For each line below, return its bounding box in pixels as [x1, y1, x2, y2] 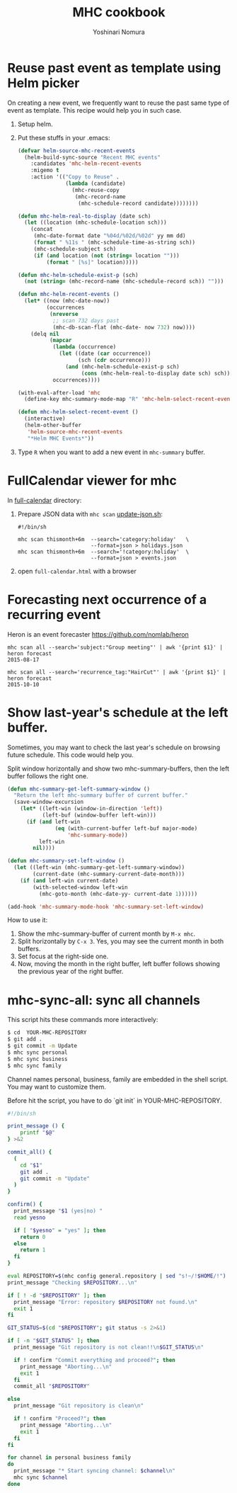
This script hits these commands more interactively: [7, 1016, 158, 1024]
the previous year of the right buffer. [17, 967, 124, 976]
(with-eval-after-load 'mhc [17, 389, 100, 397]
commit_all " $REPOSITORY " [13, 1383, 91, 1390]
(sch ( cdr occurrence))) [77, 357, 151, 364]
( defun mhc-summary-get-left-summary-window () [7, 785, 151, 793]
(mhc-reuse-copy [71, 186, 120, 193]
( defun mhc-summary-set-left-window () [7, 858, 125, 865]
